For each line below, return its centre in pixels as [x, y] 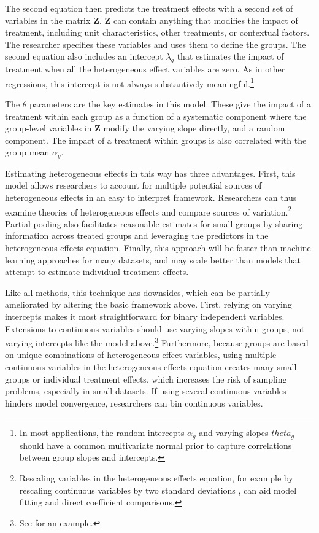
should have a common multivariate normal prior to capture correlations [156, 445]
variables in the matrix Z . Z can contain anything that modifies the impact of [152, 20]
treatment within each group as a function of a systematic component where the [156, 116]
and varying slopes [234, 433]
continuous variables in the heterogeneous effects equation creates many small [151, 367]
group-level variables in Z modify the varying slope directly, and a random [145, 128]
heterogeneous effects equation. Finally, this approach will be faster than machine [158, 248]
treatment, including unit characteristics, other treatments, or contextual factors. [157, 32]
